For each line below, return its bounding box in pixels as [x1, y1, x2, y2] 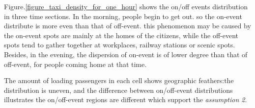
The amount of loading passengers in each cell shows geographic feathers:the [4, 75, 234, 86]
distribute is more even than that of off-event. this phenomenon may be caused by [4, 21, 251, 31]
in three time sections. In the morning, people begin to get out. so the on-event [4, 11, 242, 21]
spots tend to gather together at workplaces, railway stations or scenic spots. [4, 40, 235, 50]
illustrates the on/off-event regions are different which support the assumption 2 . [4, 94, 247, 105]
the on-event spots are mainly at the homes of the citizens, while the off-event [4, 30, 239, 40]
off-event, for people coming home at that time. [4, 59, 147, 69]
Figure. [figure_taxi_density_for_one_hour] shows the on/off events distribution [4, 1, 248, 11]
